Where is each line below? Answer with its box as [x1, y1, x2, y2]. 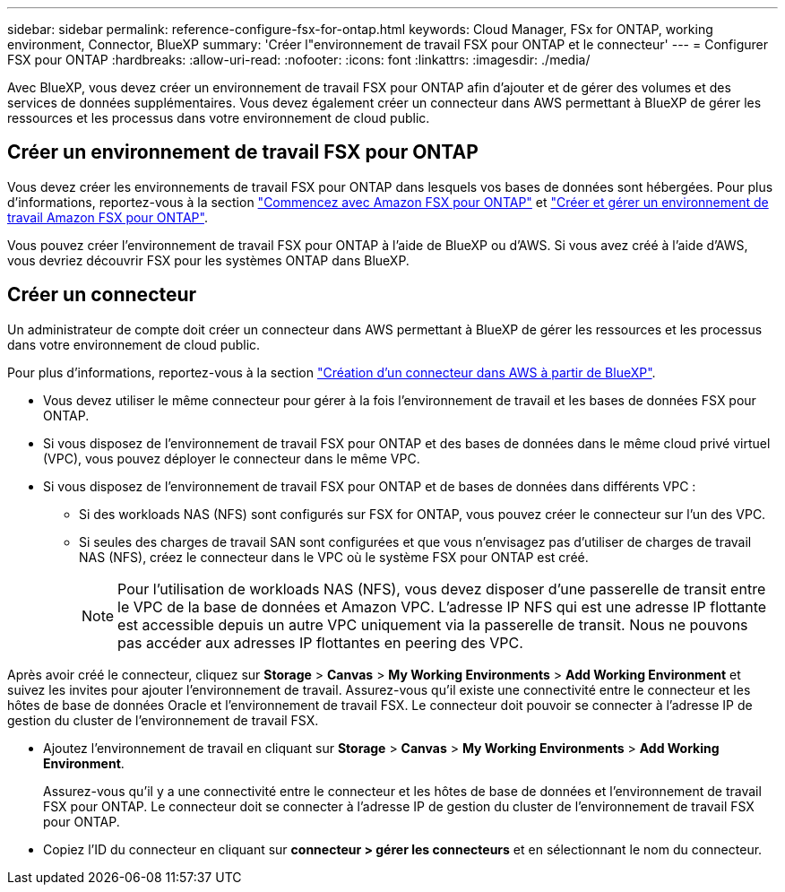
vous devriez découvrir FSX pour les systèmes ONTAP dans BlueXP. [7, 252, 410, 268]
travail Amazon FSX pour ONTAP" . [7, 209, 208, 225]
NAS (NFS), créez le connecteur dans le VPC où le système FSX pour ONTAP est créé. [79, 549, 589, 565]
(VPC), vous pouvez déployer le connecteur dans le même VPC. [43, 450, 420, 466]
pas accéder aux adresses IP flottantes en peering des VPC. [117, 633, 523, 652]
